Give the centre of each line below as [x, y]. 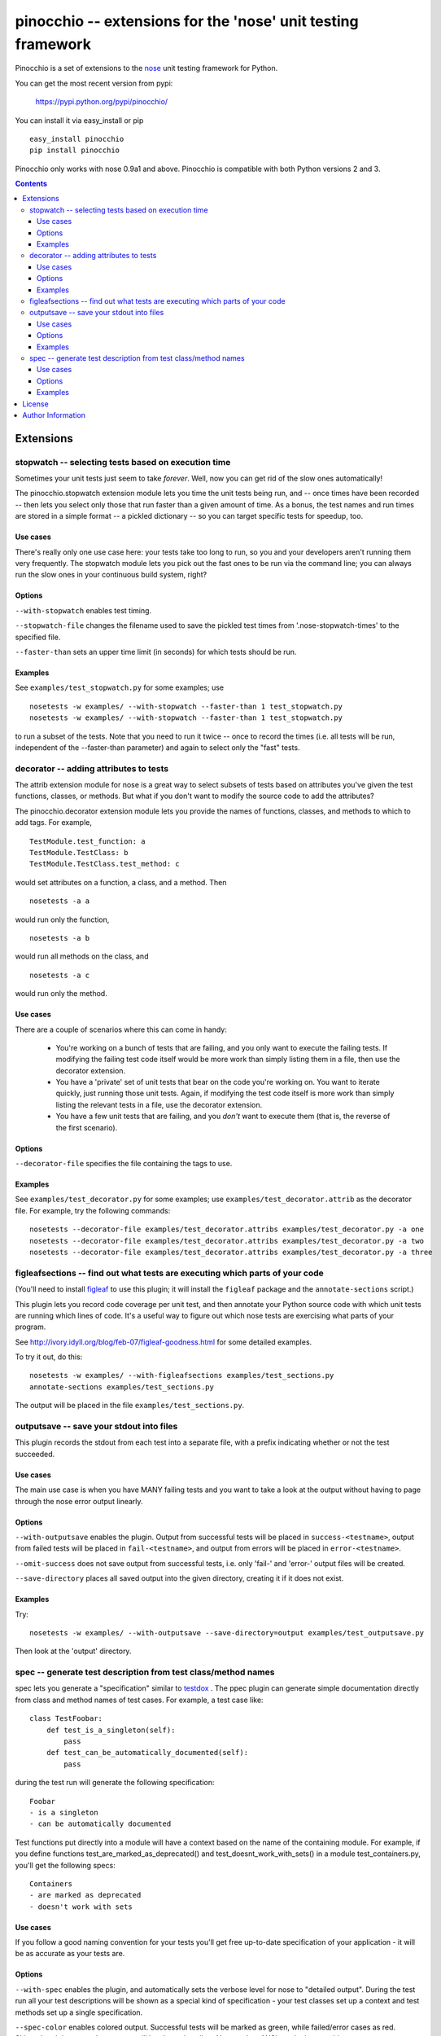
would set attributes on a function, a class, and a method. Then [121, 882]
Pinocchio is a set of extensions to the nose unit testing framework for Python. [146, 68]
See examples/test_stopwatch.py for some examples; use [119, 687]
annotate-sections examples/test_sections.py [122, 1387]
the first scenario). [87, 1127]
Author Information [54, 415]
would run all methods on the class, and [82, 956]
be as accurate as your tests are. [70, 1954]
